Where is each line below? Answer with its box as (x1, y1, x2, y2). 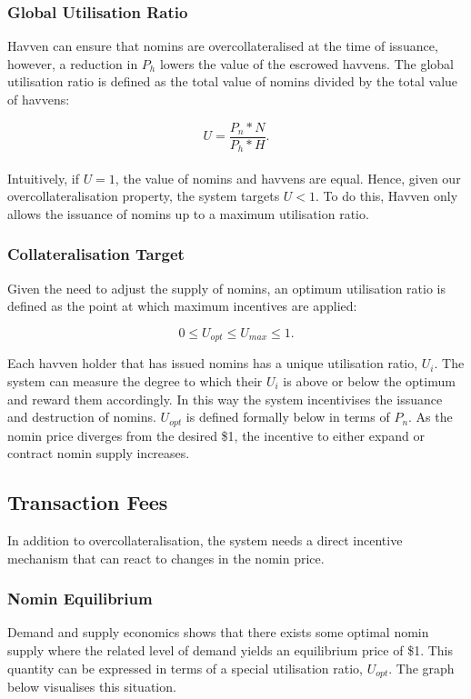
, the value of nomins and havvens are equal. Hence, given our (115, 168, 461, 187)
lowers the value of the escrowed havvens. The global (159, 54, 454, 73)
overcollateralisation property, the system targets (7, 186, 280, 205)
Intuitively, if (7, 168, 79, 187)
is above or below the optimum (283, 371, 456, 390)
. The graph (388, 658, 455, 677)
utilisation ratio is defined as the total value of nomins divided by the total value (7, 72, 458, 91)
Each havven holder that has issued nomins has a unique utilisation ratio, (7, 354, 418, 373)
